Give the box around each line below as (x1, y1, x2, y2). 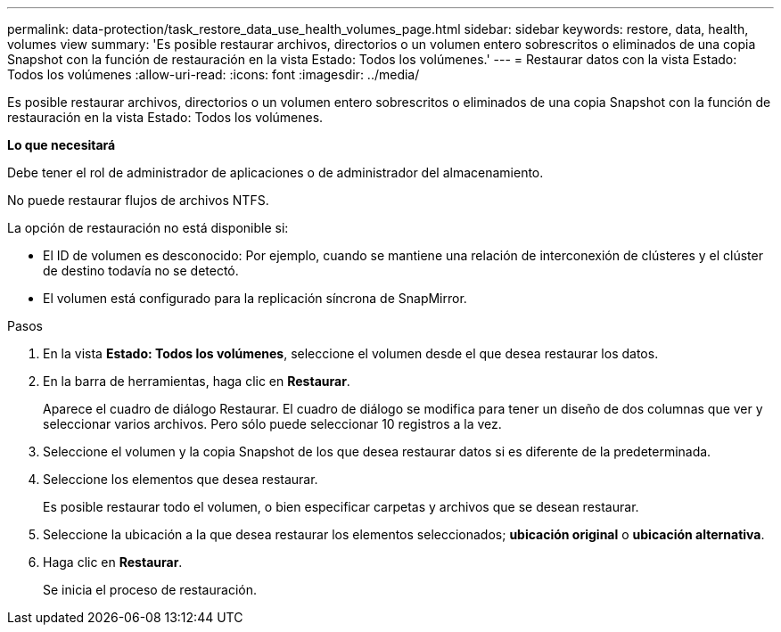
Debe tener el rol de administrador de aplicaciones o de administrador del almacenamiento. (7, 165, 544, 180)
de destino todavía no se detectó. (43, 263, 239, 278)
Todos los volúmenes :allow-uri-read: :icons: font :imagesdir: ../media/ (7, 67, 420, 82)
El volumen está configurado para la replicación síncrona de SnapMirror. (43, 291, 467, 306)
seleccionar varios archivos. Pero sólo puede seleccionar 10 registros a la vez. (43, 416, 502, 431)
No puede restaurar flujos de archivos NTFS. (7, 193, 269, 208)
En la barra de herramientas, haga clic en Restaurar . (43, 373, 350, 389)
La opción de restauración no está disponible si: (7, 220, 289, 235)
